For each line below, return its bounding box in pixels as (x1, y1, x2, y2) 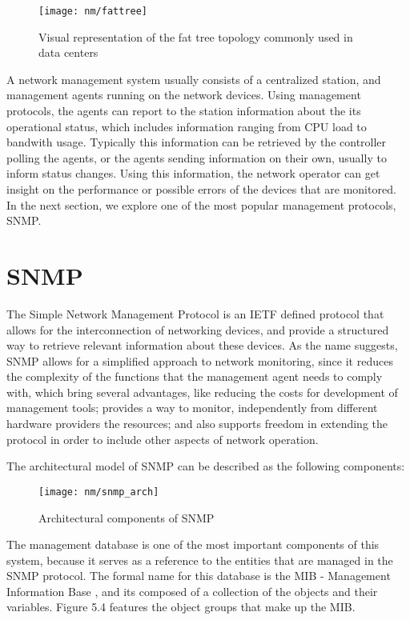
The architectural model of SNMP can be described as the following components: (6, 458, 405, 474)
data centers (38, 44, 98, 61)
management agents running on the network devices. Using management (6, 86, 361, 103)
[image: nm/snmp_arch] (38, 486, 159, 498)
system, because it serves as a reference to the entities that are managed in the (6, 551, 393, 568)
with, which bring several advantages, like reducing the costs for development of (6, 383, 398, 400)
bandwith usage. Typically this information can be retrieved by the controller (6, 134, 387, 150)
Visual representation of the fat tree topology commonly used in (38, 28, 353, 45)
